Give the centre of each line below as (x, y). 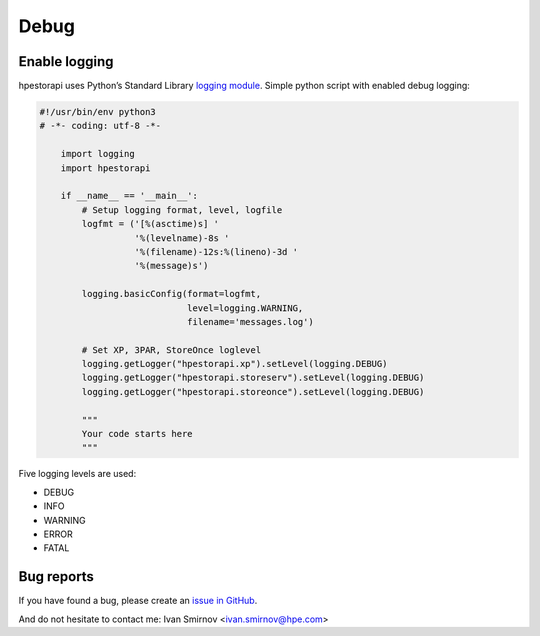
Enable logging (66, 61)
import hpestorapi (105, 168)
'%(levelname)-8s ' (182, 238)
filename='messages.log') (250, 321)
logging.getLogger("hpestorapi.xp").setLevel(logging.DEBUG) (234, 364)
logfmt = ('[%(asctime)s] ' (150, 224)
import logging (97, 154)
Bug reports (56, 576)
